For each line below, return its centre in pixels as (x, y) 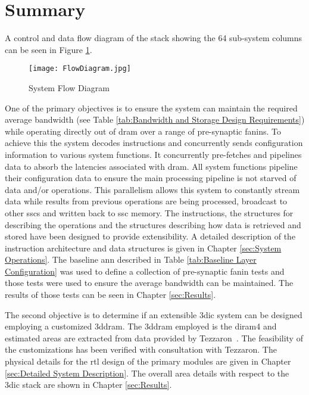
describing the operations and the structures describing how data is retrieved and (153, 224)
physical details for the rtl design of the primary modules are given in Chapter (148, 361)
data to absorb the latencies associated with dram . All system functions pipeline (151, 166)
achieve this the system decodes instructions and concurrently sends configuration (154, 143)
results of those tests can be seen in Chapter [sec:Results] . (110, 295)
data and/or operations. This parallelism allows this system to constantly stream (152, 189)
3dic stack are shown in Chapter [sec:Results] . (88, 385)
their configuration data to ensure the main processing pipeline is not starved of (151, 178)
